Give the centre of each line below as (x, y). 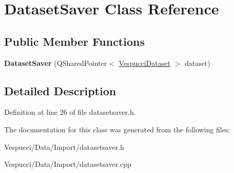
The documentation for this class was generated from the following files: (117, 129)
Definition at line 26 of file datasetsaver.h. (70, 112)
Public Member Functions (74, 41)
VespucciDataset (144, 63)
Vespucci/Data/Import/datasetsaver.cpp (68, 164)
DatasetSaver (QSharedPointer (56, 63)
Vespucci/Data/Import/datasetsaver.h (64, 146)
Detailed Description (60, 90)
